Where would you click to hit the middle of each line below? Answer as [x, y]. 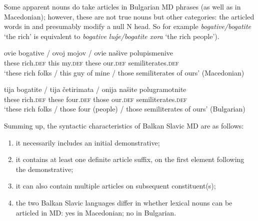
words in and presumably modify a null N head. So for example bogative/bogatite [128, 26]
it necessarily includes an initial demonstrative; [88, 142]
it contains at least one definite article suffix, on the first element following [130, 159]
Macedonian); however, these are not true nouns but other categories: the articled [129, 16]
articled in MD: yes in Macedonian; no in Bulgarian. [96, 212]
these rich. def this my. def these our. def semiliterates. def [91, 62]
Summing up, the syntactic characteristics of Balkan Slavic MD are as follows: [124, 125]
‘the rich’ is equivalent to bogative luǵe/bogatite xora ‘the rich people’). [112, 36]
